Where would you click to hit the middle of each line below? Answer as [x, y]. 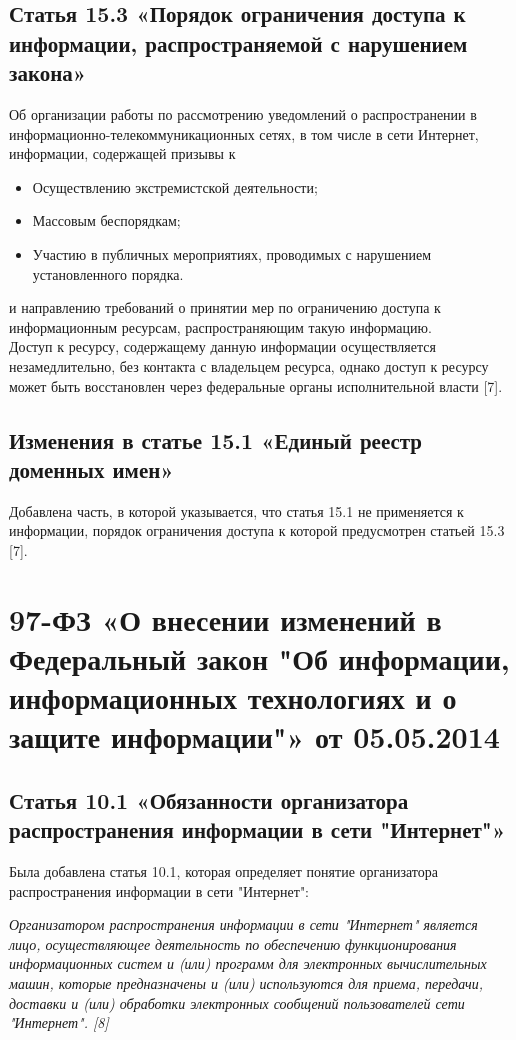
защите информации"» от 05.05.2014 [254, 736]
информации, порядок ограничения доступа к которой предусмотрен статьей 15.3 [257, 530]
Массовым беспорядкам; [106, 220]
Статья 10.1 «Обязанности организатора [209, 799]
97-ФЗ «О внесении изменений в [225, 618]
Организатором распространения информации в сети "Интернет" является [243, 924]
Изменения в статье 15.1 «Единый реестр [216, 439]
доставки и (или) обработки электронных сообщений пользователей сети [237, 1002]
